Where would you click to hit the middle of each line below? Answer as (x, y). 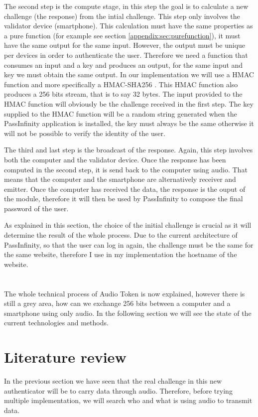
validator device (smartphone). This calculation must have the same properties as (129, 26)
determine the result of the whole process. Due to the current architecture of (121, 235)
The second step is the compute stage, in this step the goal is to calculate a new (126, 6)
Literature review (65, 357)
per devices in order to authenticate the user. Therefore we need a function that (126, 55)
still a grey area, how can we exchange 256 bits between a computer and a (117, 303)
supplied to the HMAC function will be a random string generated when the (121, 113)
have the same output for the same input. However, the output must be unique (125, 45)
